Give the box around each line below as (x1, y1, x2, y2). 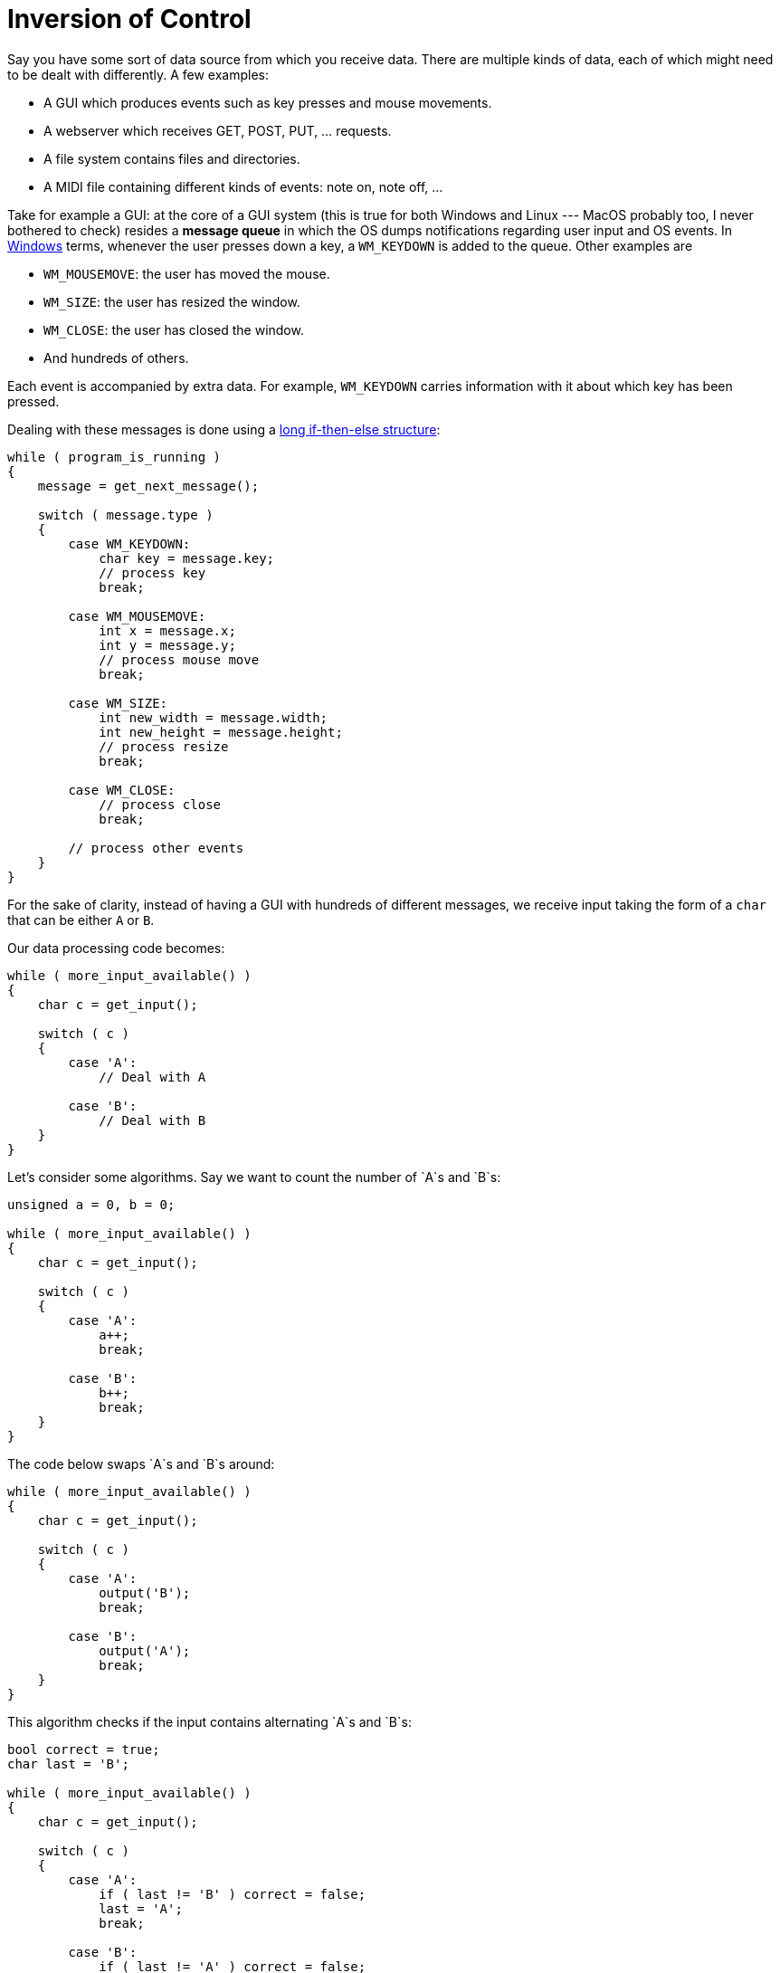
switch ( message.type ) (37, 507, 214, 522)
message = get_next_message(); (37, 478, 260, 493)
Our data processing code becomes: (7, 939, 225, 956)
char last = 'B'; (7, 1756, 129, 1771)
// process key (99, 565, 206, 580)
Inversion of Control (7, 4, 252, 34)
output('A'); (99, 1643, 191, 1658)
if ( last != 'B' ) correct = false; (99, 1886, 366, 1902)
